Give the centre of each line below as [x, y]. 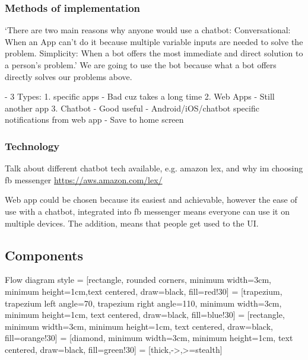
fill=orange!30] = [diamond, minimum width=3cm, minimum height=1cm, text [149, 338]
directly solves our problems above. [69, 76]
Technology [32, 146]
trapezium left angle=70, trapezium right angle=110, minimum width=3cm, [143, 303]
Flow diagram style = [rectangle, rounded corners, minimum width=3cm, [138, 280]
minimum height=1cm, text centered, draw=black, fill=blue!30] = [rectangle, [145, 315]
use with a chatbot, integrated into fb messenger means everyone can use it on [147, 211]
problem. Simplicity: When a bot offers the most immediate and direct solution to [154, 53]
